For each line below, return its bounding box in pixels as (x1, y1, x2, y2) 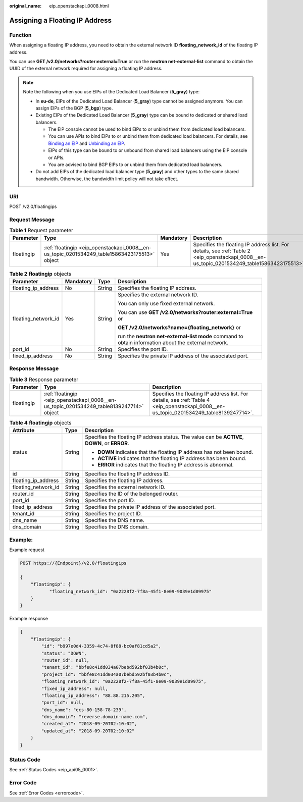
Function (9, 31, 32, 38)
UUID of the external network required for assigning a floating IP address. (9, 66, 163, 72)
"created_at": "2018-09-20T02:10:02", (41, 721, 137, 727)
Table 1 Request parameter (9, 227, 73, 234)
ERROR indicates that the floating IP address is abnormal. (97, 461, 234, 468)
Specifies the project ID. (85, 510, 142, 517)
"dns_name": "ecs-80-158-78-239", (41, 707, 127, 713)
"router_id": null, (41, 657, 89, 663)
